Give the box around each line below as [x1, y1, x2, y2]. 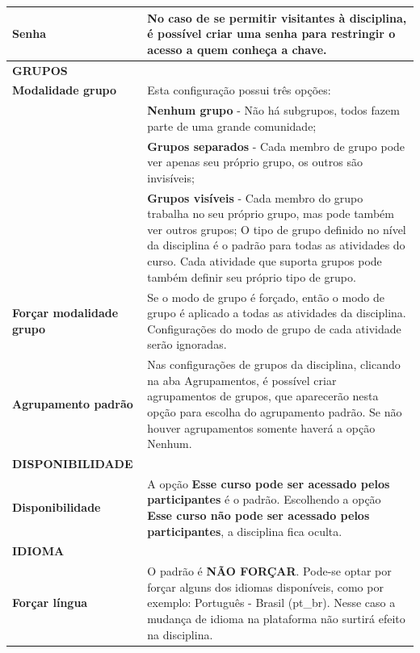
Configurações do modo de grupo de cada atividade [147, 320, 401, 337]
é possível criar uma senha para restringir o [147, 25, 396, 42]
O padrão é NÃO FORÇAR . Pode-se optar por [147, 563, 392, 580]
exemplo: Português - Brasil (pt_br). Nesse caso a [147, 594, 396, 611]
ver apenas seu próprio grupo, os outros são [147, 153, 363, 170]
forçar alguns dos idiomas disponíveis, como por [147, 578, 384, 595]
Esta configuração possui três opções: [147, 82, 331, 98]
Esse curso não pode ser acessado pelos [147, 506, 370, 523]
